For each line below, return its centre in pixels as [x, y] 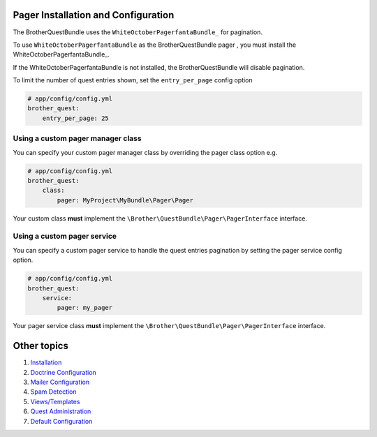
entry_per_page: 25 [76, 118]
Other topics [41, 346]
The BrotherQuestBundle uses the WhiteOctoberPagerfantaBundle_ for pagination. [138, 32]
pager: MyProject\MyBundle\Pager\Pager [125, 200]
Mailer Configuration [60, 382]
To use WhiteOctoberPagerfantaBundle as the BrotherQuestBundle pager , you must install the [155, 45]
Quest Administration [61, 411]
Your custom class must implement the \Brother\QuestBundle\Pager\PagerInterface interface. [160, 218]
